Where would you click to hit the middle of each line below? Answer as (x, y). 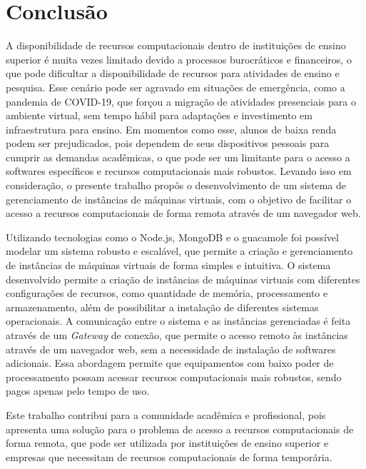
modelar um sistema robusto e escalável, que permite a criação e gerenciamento (179, 251)
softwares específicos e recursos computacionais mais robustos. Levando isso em (179, 171)
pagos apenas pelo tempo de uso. (78, 391)
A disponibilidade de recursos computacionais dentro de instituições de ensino (176, 45)
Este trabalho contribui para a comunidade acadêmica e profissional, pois (166, 414)
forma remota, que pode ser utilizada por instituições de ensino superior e (167, 443)
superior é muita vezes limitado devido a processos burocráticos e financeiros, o (179, 59)
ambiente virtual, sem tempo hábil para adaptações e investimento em (159, 115)
